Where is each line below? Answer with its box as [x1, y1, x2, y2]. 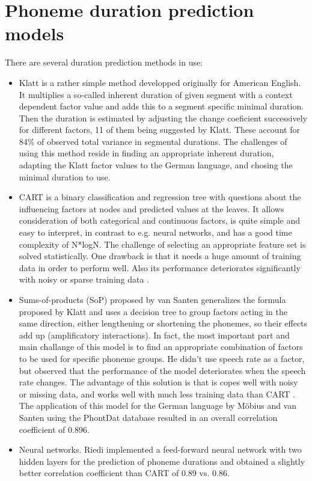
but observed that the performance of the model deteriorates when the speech [19, 364, 306, 376]
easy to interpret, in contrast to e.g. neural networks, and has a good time [19, 226, 292, 239]
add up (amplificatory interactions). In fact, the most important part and [19, 328, 290, 341]
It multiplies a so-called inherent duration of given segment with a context [19, 88, 293, 100]
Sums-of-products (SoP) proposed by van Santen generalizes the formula [19, 293, 286, 305]
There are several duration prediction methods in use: [5, 56, 203, 69]
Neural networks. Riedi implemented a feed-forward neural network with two [19, 443, 302, 456]
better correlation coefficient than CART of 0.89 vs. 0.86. [19, 467, 230, 479]
